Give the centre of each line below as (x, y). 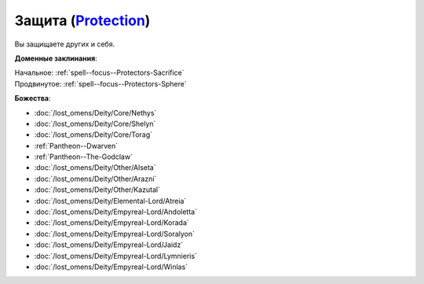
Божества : (33, 98)
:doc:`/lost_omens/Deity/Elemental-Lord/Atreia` (110, 201)
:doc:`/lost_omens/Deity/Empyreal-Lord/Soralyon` (115, 234)
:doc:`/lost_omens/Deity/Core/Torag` (93, 135)
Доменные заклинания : (56, 58)
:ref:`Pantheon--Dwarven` (76, 146)
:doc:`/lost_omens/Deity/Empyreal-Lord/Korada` (112, 223)
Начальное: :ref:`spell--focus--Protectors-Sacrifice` (99, 73)
